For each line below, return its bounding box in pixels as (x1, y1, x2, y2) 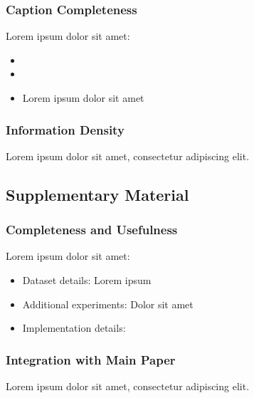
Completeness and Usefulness (6, 221, 178, 239)
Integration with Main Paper (6, 350, 176, 368)
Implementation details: (22, 320, 126, 335)
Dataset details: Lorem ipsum (22, 273, 152, 287)
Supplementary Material (6, 183, 189, 205)
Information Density (6, 120, 125, 138)
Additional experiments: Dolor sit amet (22, 296, 194, 311)
